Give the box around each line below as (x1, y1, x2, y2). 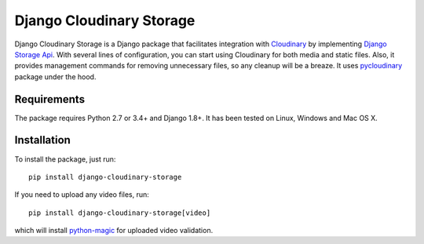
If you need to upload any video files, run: (14, 190, 149, 199)
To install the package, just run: (14, 154, 116, 164)
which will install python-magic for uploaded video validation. (14, 226, 214, 235)
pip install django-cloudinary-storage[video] (28, 208, 211, 217)
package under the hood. (14, 71, 97, 82)
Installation (14, 133, 71, 147)
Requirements (14, 93, 86, 106)
